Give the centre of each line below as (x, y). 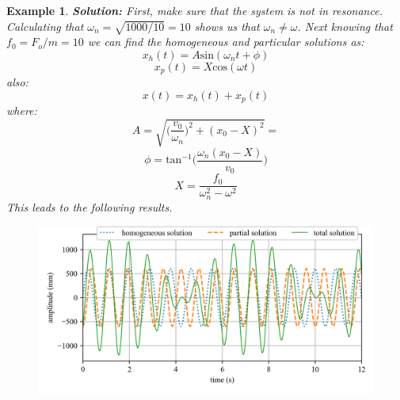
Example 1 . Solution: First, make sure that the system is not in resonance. (194, 10)
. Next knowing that (345, 26)
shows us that (227, 26)
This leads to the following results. (90, 206)
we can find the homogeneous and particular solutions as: (226, 42)
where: (22, 110)
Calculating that (45, 26)
